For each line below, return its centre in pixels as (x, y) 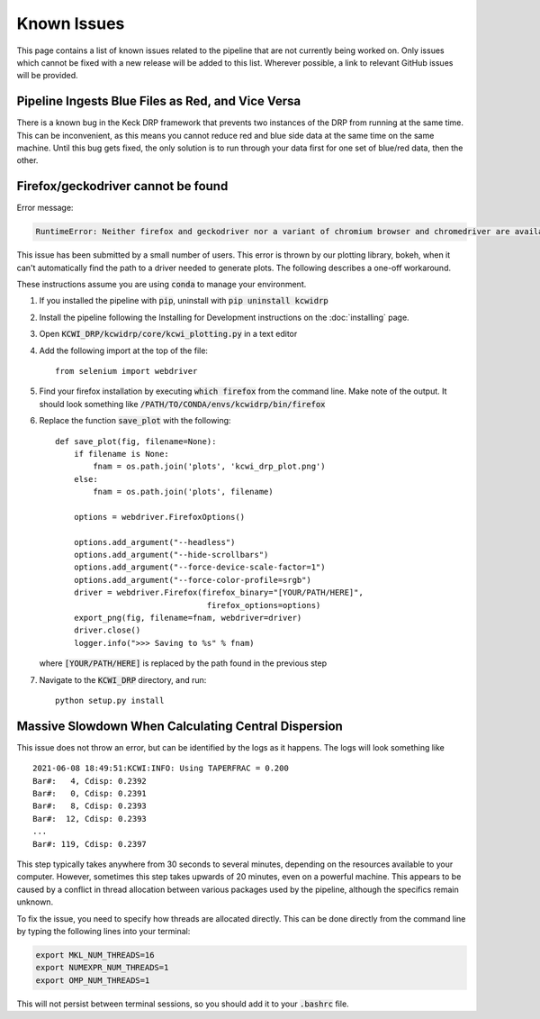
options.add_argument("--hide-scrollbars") (171, 555)
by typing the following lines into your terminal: (103, 931)
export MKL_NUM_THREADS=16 (95, 955)
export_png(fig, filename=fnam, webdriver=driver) (188, 618)
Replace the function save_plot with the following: (135, 421)
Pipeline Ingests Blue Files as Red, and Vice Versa (159, 101)
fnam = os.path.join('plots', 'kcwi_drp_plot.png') (209, 467)
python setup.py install (110, 701)
